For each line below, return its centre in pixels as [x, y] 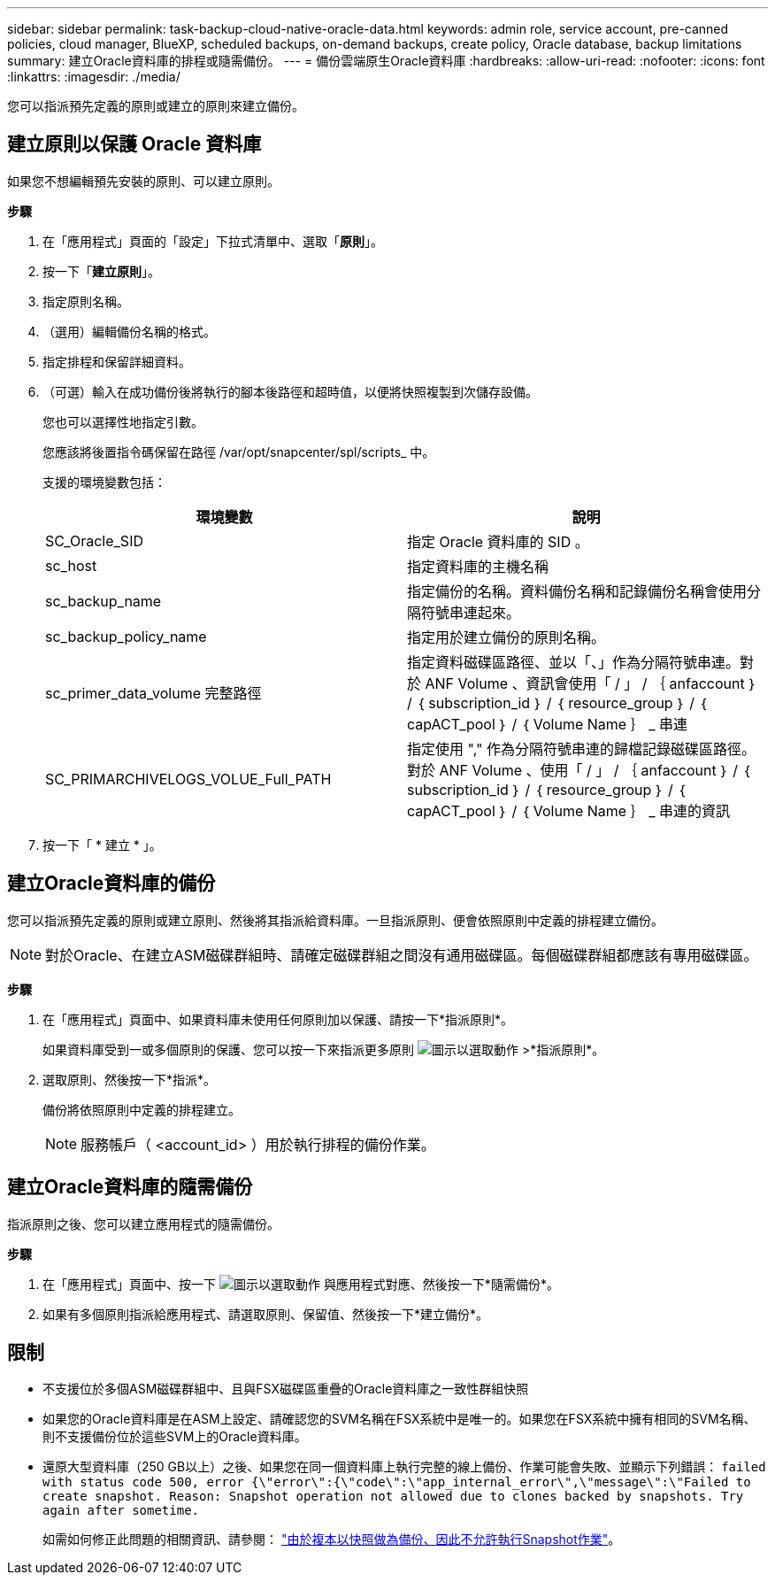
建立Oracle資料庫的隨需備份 [130, 1187]
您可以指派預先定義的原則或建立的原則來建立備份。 [156, 106]
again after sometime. [121, 1511]
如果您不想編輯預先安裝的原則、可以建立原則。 [143, 181]
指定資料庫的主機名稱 [478, 566]
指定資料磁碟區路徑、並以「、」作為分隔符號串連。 [574, 662]
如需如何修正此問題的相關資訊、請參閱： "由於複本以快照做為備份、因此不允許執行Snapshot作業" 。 [332, 1540]
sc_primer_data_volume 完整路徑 [153, 693]
